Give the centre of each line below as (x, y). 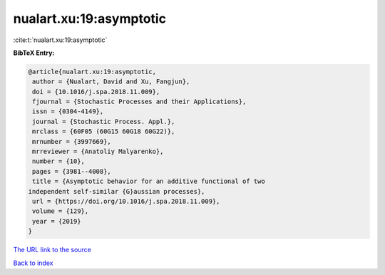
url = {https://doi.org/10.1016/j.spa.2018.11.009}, (126, 201)
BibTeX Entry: (34, 53)
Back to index (33, 263)
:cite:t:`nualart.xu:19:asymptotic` (60, 40)
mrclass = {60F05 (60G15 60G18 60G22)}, (104, 131)
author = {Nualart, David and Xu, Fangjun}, (111, 82)
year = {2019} (57, 221)
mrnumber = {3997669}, (72, 141)
